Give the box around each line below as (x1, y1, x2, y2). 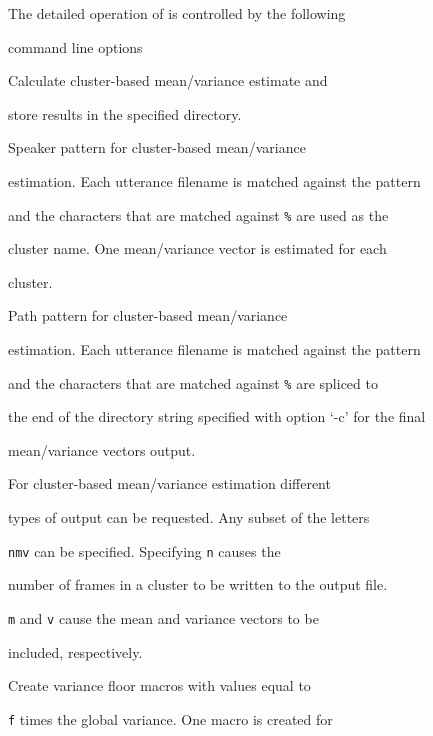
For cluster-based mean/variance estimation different (8, 473, 331, 494)
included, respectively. (8, 641, 143, 662)
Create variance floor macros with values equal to (8, 675, 311, 696)
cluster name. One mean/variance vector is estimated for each (8, 238, 387, 259)
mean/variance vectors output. (8, 439, 196, 460)
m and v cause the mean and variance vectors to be (8, 607, 319, 628)
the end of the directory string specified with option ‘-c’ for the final (8, 406, 426, 427)
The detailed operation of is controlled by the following (8, 3, 346, 23)
